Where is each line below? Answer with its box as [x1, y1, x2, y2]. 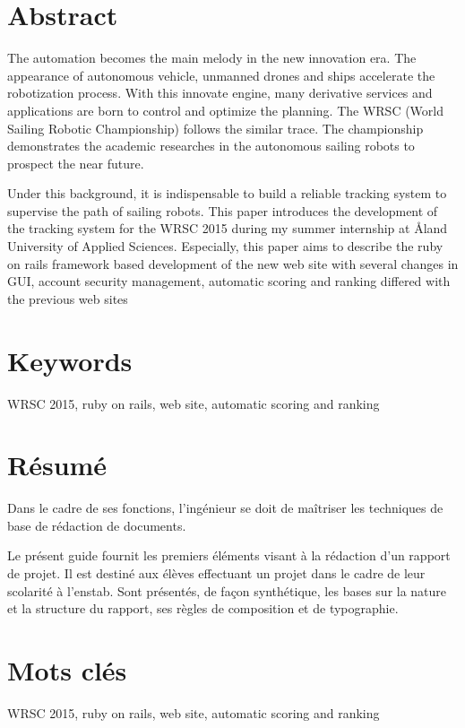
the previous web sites [7, 289, 128, 308]
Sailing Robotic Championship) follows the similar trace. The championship [7, 118, 424, 137]
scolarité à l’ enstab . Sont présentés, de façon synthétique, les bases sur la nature [7, 581, 447, 600]
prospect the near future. [7, 153, 144, 172]
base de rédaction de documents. [7, 516, 186, 534]
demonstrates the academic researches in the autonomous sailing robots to [7, 136, 415, 155]
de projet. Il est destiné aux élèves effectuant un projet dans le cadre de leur [7, 564, 426, 583]
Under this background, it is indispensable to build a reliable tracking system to [7, 184, 447, 203]
